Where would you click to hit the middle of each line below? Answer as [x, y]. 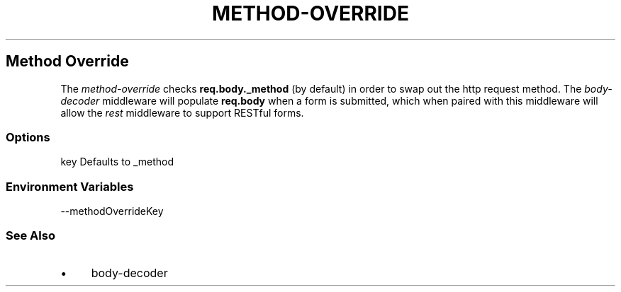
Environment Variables [70, 186]
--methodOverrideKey [112, 211]
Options [28, 137]
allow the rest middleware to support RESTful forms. [182, 112]
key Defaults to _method [117, 162]
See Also [30, 236]
